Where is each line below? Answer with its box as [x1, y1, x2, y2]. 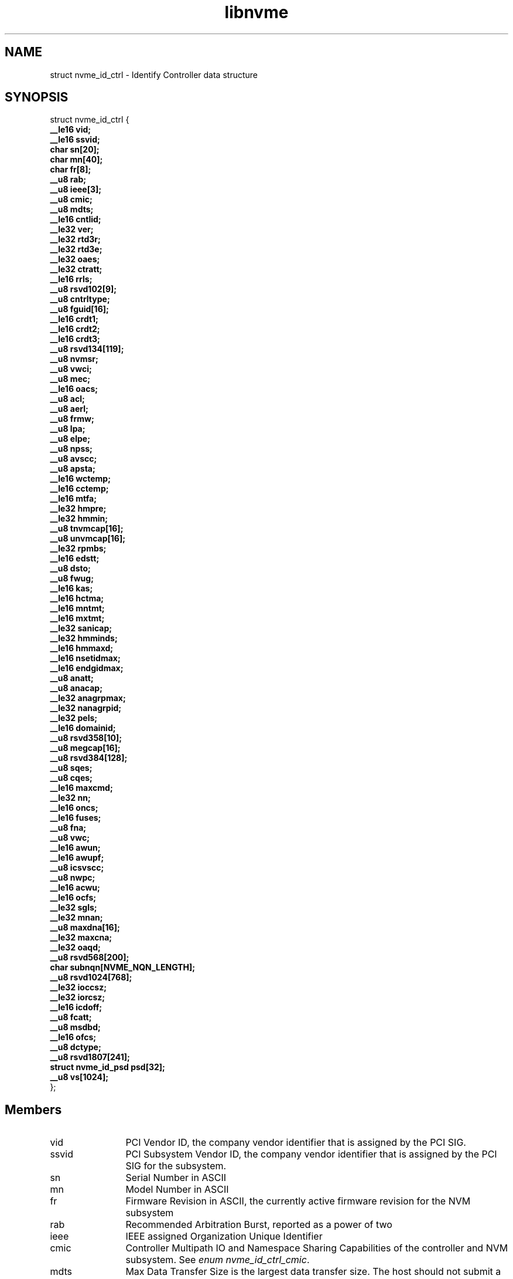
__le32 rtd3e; [50, 244, 102, 255]
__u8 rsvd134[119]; [50, 344, 124, 354]
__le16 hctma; [50, 593, 104, 604]
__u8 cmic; [50, 194, 93, 205]
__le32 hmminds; [50, 633, 118, 644]
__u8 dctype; [50, 1042, 101, 1053]
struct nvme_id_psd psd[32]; [50, 1062, 165, 1072]
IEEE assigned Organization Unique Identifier [125, 1230, 323, 1243]
